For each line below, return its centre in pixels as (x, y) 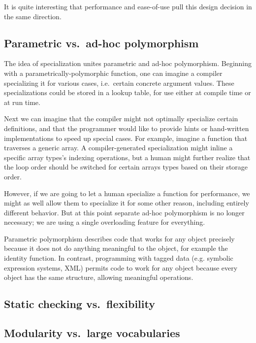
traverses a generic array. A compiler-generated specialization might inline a (118, 148)
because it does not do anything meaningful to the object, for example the (116, 248)
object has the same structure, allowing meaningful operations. (99, 277)
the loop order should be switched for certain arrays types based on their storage (126, 167)
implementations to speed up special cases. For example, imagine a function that (126, 138)
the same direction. (33, 16)
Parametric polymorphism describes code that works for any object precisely (119, 238)
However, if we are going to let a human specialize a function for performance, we (127, 193)
